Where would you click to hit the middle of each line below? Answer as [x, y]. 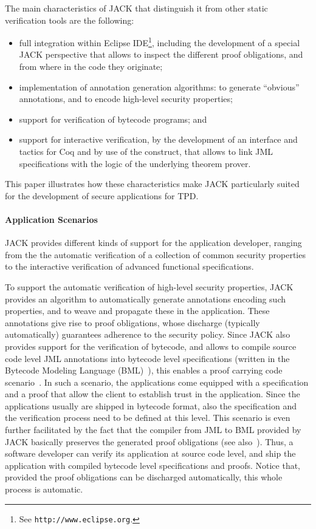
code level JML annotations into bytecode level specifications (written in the [147, 358]
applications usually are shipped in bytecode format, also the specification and [151, 405]
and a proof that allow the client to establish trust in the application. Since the [153, 394]
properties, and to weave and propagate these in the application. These [137, 311]
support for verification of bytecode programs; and [113, 119]
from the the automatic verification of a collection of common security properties [155, 254]
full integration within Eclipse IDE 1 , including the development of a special [160, 42]
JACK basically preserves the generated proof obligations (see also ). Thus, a [149, 441]
